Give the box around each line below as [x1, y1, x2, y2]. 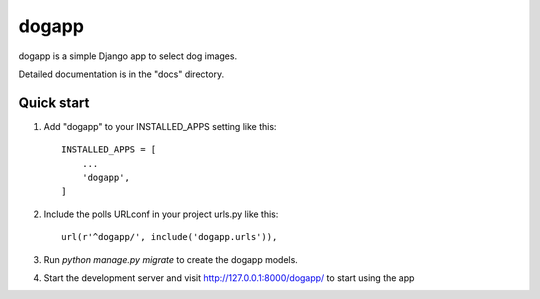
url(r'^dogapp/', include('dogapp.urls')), [61, 231, 278, 243]
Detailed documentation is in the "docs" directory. [18, 68, 225, 80]
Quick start [18, 94, 90, 111]
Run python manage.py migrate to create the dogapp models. [43, 253, 299, 265]
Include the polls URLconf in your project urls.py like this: [43, 208, 279, 220]
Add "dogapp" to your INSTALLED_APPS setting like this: [43, 120, 277, 132]
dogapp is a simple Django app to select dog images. [18, 50, 238, 62]
